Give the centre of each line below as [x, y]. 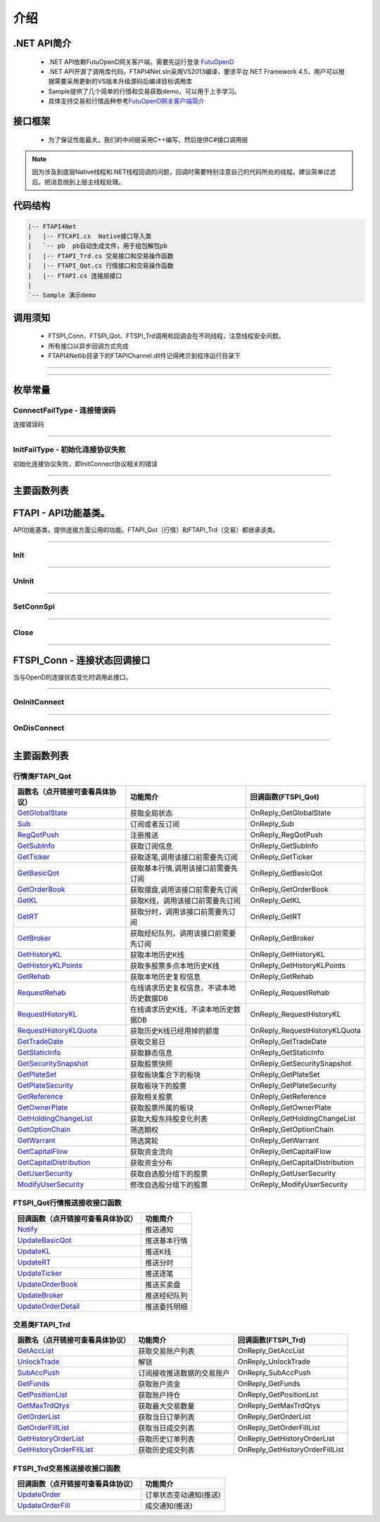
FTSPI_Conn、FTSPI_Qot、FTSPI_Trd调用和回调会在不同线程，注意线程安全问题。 [166, 336]
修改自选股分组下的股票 [169, 1184]
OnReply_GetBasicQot [286, 873]
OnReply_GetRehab [282, 976]
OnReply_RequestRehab [290, 992]
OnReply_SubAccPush [274, 1373]
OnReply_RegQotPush [286, 835]
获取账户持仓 [159, 1395]
